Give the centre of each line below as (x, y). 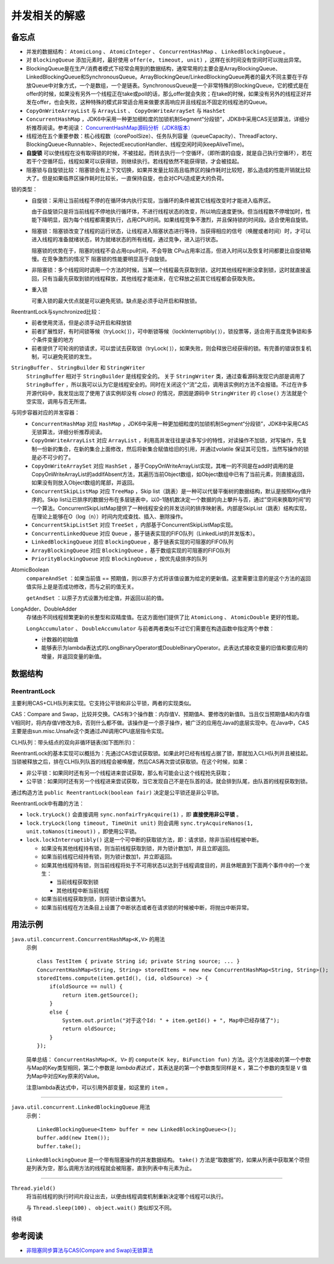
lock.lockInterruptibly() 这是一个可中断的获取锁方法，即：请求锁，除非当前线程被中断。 (144, 840)
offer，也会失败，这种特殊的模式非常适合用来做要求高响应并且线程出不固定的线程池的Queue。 (153, 102)
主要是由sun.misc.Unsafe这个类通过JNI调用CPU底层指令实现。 (89, 731)
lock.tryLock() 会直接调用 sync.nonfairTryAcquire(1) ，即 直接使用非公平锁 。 (134, 815)
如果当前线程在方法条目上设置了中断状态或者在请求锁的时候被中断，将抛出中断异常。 (147, 907)
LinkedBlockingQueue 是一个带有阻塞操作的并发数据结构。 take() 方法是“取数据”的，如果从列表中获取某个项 (165, 1160)
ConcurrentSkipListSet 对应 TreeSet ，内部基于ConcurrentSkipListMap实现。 (134, 525)
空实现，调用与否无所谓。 (58, 401)
